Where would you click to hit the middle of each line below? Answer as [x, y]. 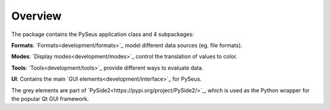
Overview [36, 16]
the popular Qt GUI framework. [50, 98]
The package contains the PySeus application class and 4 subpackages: [103, 34]
